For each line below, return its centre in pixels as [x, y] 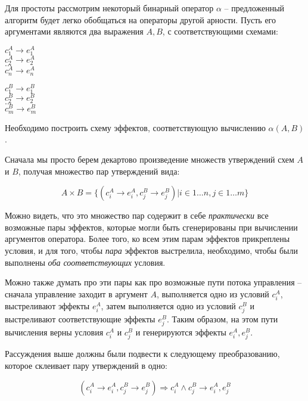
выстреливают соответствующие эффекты [80, 319]
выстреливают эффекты [47, 305]
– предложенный [254, 8]
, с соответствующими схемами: [220, 31]
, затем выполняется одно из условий [168, 305]
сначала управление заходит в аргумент [76, 293]
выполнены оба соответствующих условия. [85, 262]
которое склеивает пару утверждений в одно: [86, 365]
